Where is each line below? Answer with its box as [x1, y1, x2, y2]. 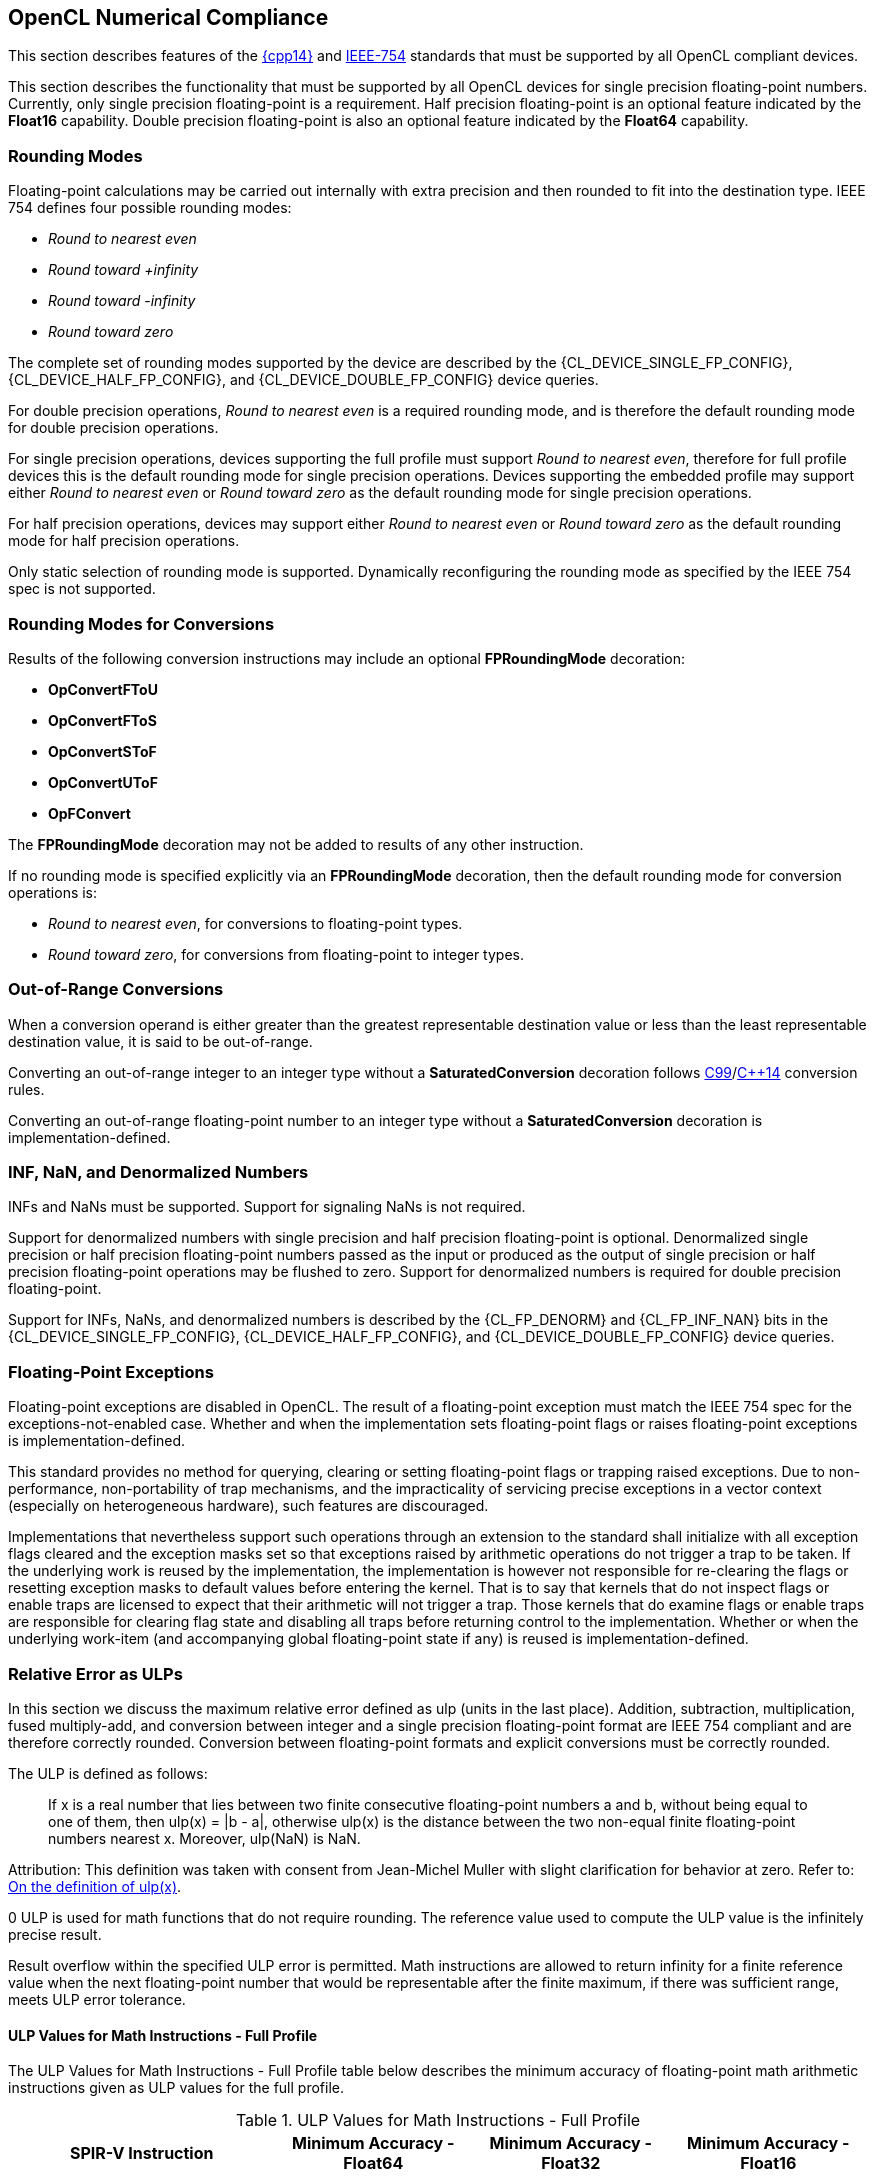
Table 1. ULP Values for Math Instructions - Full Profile [235, 2110, 641, 2131]
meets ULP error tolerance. [8, 1990, 186, 2008]
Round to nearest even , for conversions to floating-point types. [48, 914, 463, 932]
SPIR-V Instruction [70, 2143, 214, 2164]
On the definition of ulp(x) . [8, 1877, 182, 1895]
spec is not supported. [8, 580, 156, 598]
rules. [8, 1080, 45, 1098]
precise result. [8, 1925, 102, 1943]
